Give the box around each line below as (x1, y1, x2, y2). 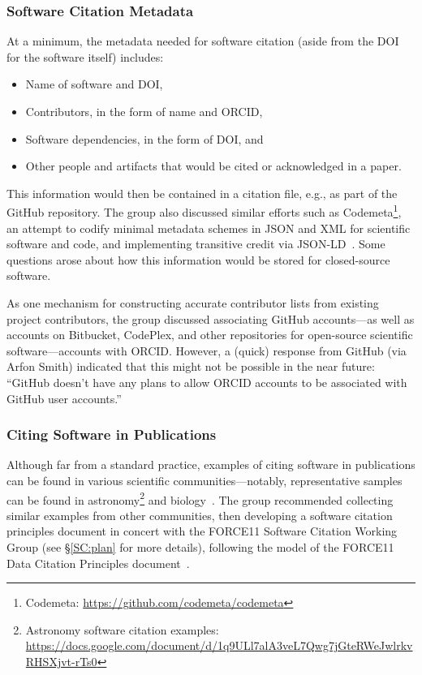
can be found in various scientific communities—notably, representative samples (6, 471, 403, 488)
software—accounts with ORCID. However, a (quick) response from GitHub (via (6, 342, 407, 359)
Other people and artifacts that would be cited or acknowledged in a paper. (25, 157, 402, 174)
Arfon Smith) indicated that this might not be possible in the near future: (6, 358, 375, 375)
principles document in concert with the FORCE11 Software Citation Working (6, 522, 398, 540)
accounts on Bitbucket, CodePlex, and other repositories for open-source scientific (6, 326, 413, 343)
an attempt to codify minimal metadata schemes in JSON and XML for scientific (6, 219, 411, 236)
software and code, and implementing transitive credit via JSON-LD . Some (6, 235, 385, 252)
